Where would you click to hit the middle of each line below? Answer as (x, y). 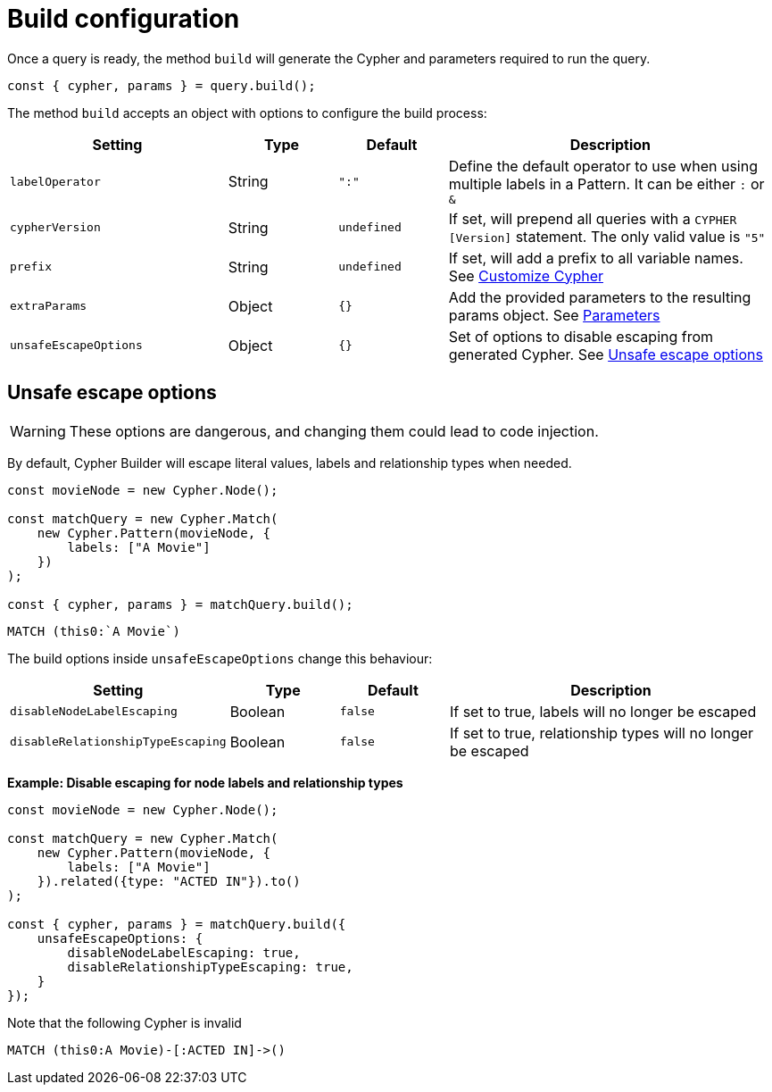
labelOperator (55, 181)
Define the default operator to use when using (603, 166)
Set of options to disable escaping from (581, 336)
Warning (38, 431)
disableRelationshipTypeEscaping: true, (210, 967)
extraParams (49, 306)
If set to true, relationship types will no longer (602, 733)
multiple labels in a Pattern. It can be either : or (606, 183)
